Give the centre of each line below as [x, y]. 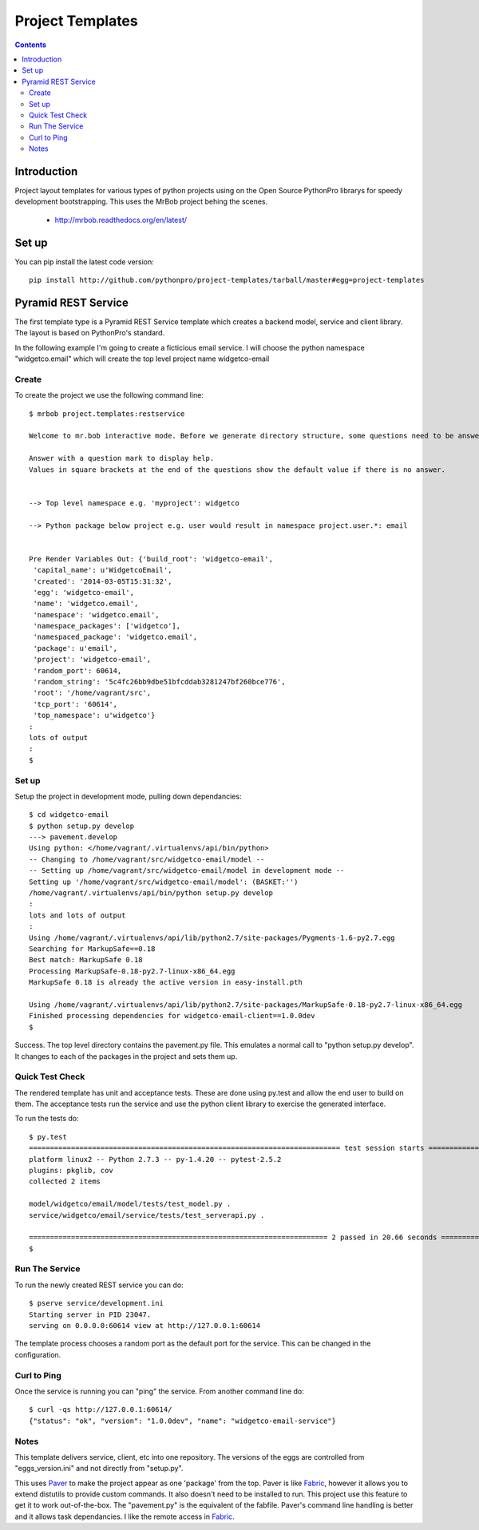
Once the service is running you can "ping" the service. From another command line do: [159, 1391]
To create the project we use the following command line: [109, 395]
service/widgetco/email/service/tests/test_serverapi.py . [147, 1215]
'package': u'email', [75, 648]
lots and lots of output [77, 915]
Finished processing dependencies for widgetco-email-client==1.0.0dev [172, 1016]
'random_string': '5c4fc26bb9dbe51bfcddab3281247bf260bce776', [160, 682]
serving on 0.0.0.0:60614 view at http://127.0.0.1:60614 [145, 1326]
